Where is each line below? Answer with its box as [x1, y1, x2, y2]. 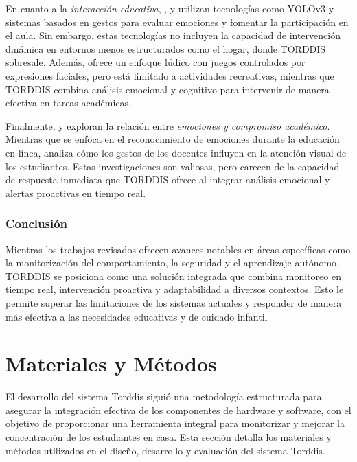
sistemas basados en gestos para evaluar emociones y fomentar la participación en [5, 14, 349, 29]
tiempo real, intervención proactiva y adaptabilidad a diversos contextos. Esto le [5, 282, 344, 297]
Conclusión [5, 215, 67, 232]
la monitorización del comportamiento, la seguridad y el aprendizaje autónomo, [5, 255, 339, 270]
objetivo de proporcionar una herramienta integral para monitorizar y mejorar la [5, 416, 345, 430]
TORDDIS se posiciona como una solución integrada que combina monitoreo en [5, 268, 341, 283]
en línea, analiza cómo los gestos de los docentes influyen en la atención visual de [5, 145, 347, 159]
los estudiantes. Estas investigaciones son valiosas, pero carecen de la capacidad [5, 159, 340, 173]
